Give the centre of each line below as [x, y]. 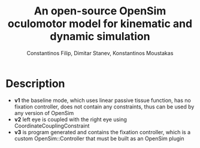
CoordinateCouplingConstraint [52, 126]
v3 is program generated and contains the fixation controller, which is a [102, 132]
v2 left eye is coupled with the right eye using [70, 119]
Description [35, 84]
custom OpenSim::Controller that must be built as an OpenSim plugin [99, 138]
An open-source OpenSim [100, 11]
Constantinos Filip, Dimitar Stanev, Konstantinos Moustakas [100, 53]
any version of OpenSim [44, 113]
